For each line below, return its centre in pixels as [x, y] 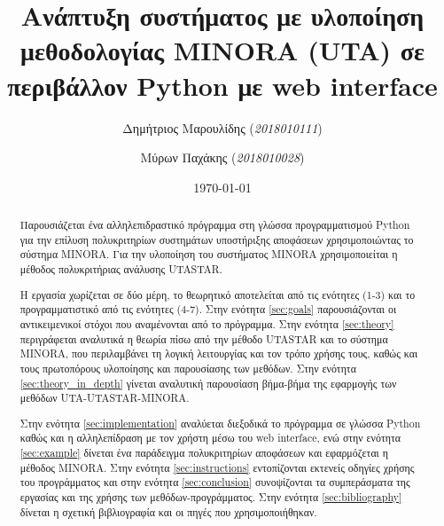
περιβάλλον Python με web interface [222, 85]
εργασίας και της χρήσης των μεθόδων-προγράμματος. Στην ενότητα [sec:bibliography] [211, 497]
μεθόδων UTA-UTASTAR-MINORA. [105, 398]
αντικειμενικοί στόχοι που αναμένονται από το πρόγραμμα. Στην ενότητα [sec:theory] [207, 323]
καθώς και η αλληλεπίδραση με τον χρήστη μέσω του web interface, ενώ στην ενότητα [210, 438]
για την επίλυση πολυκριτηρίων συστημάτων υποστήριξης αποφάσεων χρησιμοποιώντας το [217, 239]
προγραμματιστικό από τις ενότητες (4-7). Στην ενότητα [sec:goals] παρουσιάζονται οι [208, 309]
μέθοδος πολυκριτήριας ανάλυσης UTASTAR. [121, 269]
